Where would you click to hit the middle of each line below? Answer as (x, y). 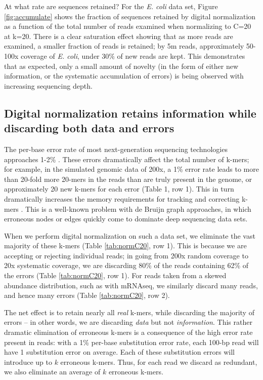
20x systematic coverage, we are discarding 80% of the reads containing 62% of (126, 265)
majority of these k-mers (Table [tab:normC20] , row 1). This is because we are (125, 245)
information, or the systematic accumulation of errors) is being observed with (124, 76)
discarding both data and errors (89, 128)
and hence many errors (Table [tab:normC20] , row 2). (87, 295)
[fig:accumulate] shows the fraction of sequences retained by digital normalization (130, 16)
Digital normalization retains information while (130, 113)
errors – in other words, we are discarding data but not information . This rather (128, 322)
